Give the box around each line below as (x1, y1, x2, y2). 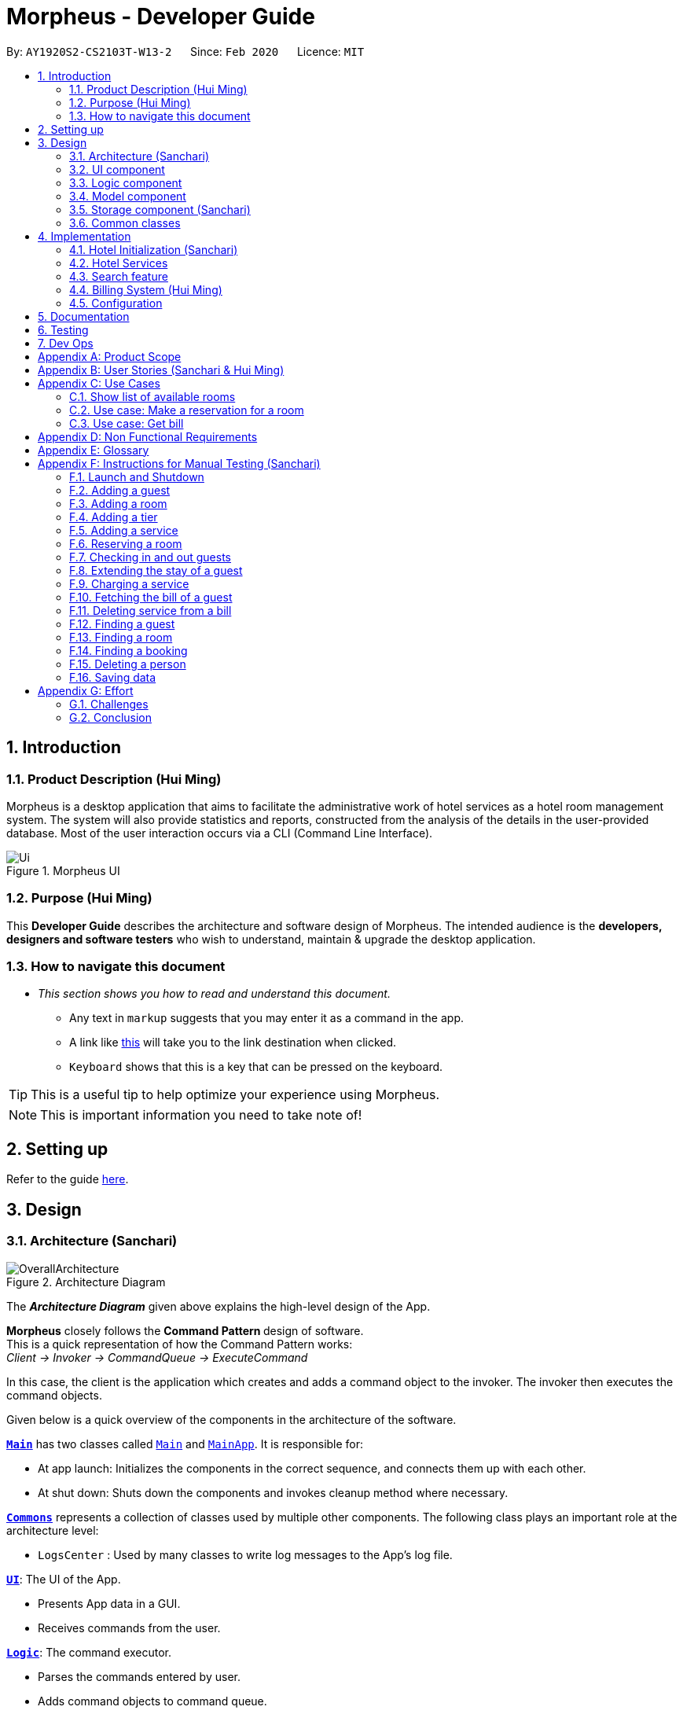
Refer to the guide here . (6, 1172, 129, 1186)
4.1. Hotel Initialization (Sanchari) (69, 242, 238, 256)
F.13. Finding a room (69, 630, 173, 644)
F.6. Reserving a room (69, 536, 182, 550)
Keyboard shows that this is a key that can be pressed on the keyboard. (69, 1060, 443, 1074)
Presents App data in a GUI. (38, 1596, 181, 1610)
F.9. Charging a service (69, 576, 189, 590)
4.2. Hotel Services (69, 256, 168, 270)
